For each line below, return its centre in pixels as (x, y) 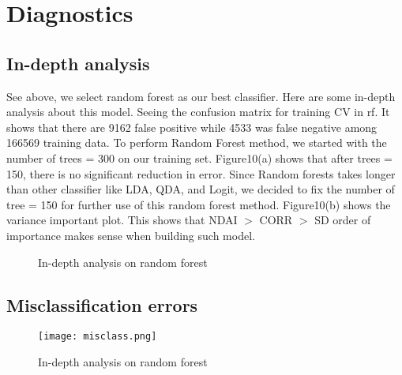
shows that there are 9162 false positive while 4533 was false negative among (192, 127)
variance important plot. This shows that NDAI (122, 220)
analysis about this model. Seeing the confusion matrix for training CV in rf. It (198, 112)
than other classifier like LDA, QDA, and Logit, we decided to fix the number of (201, 189)
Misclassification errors (102, 304)
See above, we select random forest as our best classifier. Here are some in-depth (201, 96)
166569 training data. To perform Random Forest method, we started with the (197, 142)
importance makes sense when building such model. (131, 235)
